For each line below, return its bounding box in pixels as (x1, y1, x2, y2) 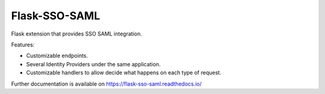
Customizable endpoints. (26, 52, 88, 60)
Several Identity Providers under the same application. (26, 60, 161, 67)
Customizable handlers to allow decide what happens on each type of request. (26, 69, 222, 77)
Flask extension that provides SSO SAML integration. (11, 30, 143, 37)
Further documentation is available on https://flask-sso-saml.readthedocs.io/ (11, 80, 202, 87)
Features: (11, 41, 35, 48)
